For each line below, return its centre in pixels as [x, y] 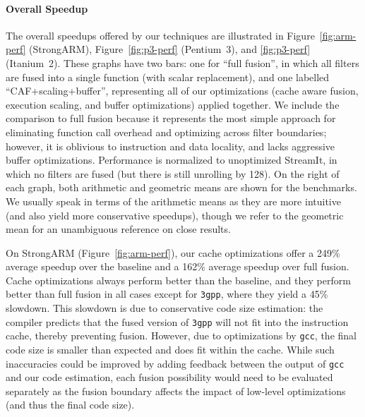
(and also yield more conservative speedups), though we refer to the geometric [175, 215]
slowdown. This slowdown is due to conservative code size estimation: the [164, 308]
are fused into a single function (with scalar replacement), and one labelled [168, 77]
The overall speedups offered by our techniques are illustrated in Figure [160, 35]
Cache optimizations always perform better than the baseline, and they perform [178, 280]
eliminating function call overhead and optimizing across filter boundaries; [166, 132]
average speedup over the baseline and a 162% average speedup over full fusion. [178, 266]
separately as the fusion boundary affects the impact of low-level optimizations [176, 391]
